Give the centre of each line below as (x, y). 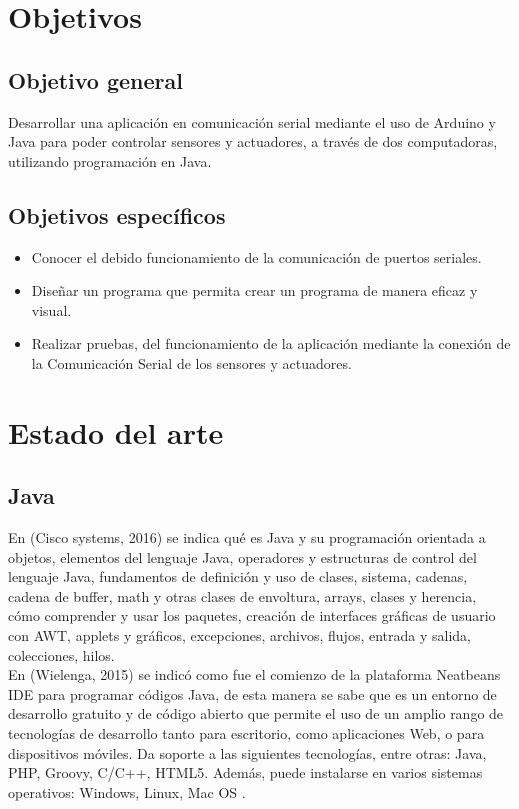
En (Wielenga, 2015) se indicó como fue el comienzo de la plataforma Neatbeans (254, 674)
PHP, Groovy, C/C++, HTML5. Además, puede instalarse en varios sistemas (245, 772)
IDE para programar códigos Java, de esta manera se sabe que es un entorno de (252, 693)
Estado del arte (116, 431)
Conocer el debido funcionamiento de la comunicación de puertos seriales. (256, 256)
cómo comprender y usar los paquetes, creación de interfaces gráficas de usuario (252, 615)
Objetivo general (95, 79)
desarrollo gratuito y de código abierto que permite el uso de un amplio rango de (256, 713)
